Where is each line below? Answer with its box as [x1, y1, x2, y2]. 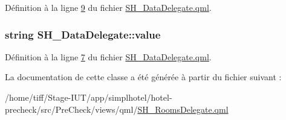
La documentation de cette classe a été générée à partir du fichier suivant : [5, 71, 282, 83]
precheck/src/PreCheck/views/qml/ [5, 103, 138, 115]
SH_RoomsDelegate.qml [137, 103, 229, 115]
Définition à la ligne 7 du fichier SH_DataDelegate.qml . [5, 50, 212, 63]
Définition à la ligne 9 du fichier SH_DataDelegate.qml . [5, 1, 212, 13]
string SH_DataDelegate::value [5, 27, 161, 42]
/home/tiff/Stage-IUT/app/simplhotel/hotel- [5, 91, 172, 103]
